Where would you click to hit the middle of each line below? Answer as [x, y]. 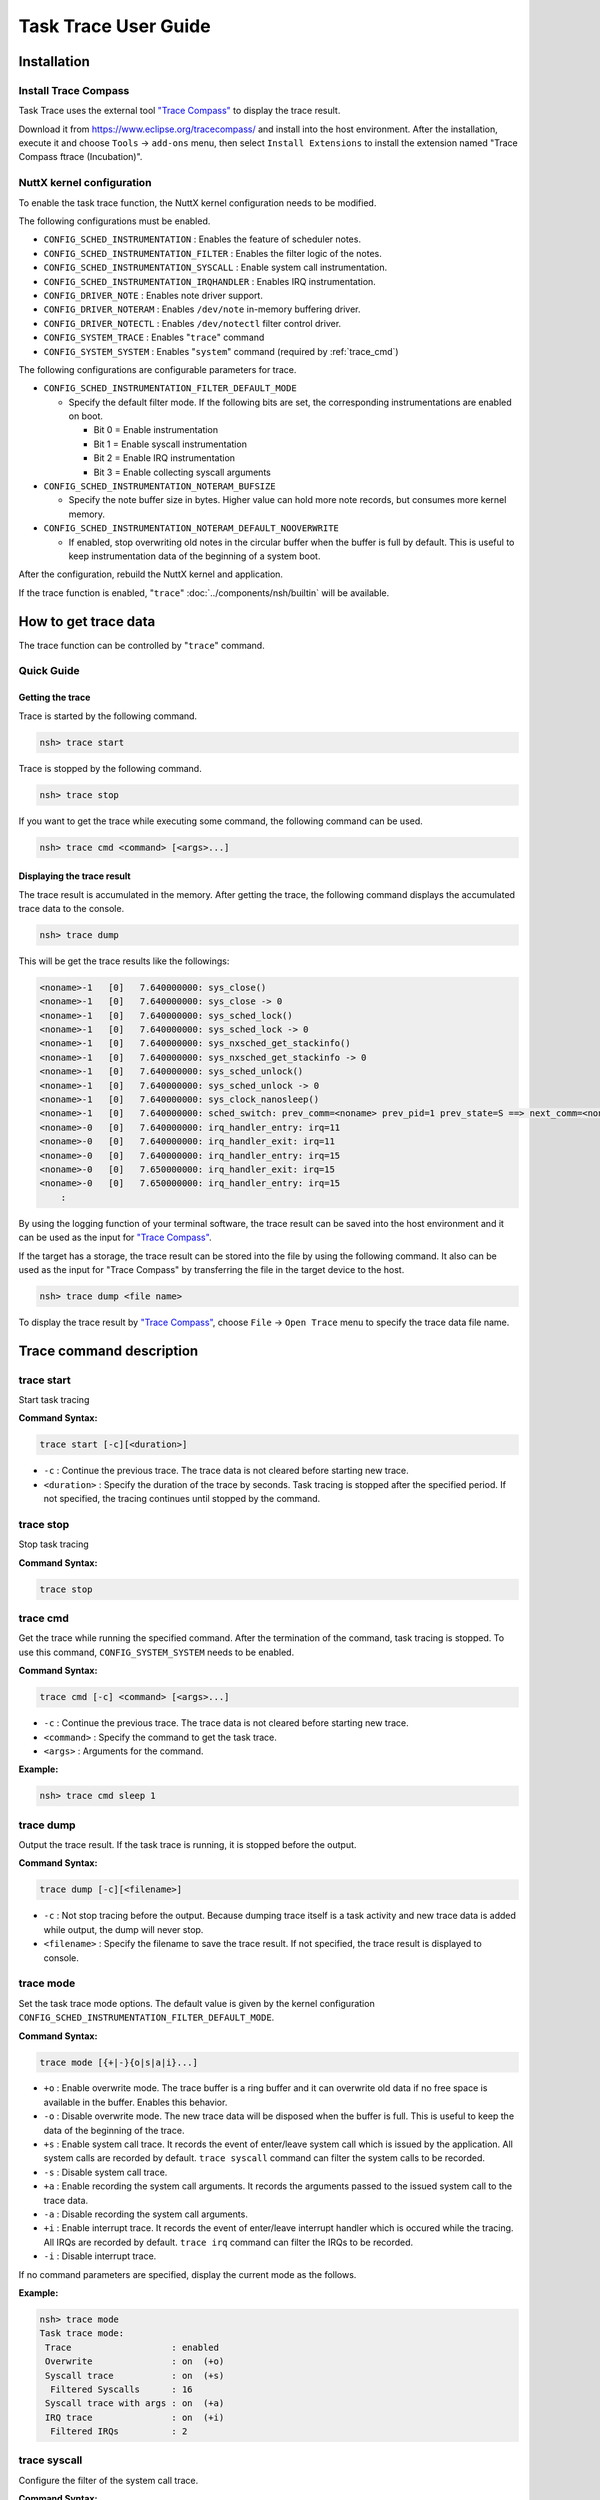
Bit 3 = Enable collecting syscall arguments [182, 472]
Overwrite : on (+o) [135, 2361]
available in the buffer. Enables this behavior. [135, 2102]
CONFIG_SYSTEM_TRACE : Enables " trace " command [154, 337]
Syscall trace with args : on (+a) [135, 2403]
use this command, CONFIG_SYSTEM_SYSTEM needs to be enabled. [156, 1652]
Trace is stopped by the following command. [110, 768]
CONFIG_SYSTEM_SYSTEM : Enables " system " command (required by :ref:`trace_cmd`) [221, 351]
